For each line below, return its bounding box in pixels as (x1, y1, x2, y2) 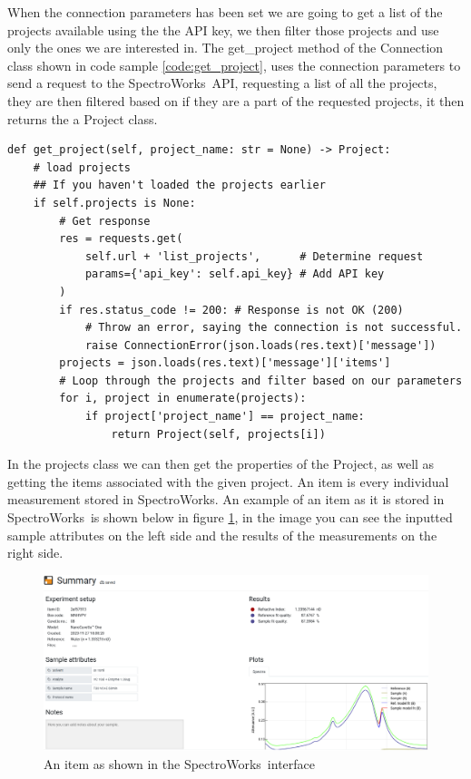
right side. (7, 543, 64, 562)
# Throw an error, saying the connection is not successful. (84, 321, 463, 335)
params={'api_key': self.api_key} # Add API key (84, 268, 385, 281)
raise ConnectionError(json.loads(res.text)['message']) (84, 338, 437, 352)
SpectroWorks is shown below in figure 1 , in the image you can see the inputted (7, 508, 453, 527)
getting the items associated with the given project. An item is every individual (7, 472, 449, 491)
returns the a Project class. (7, 109, 158, 128)
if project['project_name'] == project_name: (84, 410, 365, 424)
